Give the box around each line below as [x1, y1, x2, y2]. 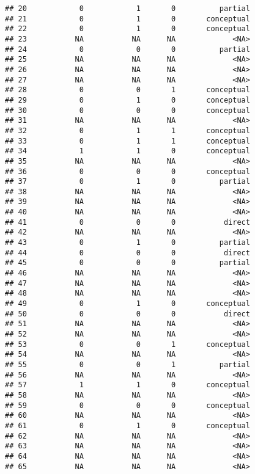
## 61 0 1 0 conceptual [5, 421, 250, 430]
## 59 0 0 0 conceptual [5, 401, 250, 410]
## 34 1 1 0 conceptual [5, 147, 250, 156]
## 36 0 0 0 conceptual [5, 167, 250, 176]
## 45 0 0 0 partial [5, 258, 250, 268]
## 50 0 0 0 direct [5, 309, 250, 318]
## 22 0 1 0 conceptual [5, 24, 250, 34]
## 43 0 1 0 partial [5, 238, 250, 247]
